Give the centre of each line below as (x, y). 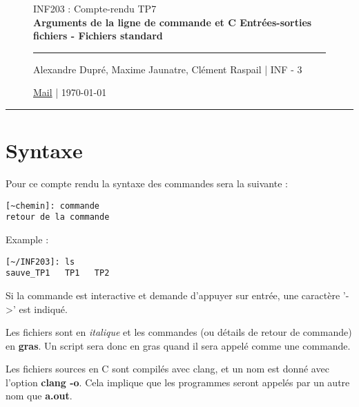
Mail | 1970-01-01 (70, 92)
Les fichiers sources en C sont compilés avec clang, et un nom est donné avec (167, 369)
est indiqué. (43, 309)
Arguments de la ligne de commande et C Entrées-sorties (173, 22)
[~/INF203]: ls (40, 262)
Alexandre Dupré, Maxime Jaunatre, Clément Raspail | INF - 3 (168, 69)
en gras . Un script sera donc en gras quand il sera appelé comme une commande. (178, 345)
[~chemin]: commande (53, 206)
